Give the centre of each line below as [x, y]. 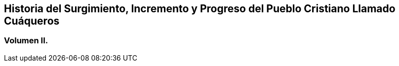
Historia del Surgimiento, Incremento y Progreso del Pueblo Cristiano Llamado [200, 9]
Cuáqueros [32, 21]
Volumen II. [26, 41]
